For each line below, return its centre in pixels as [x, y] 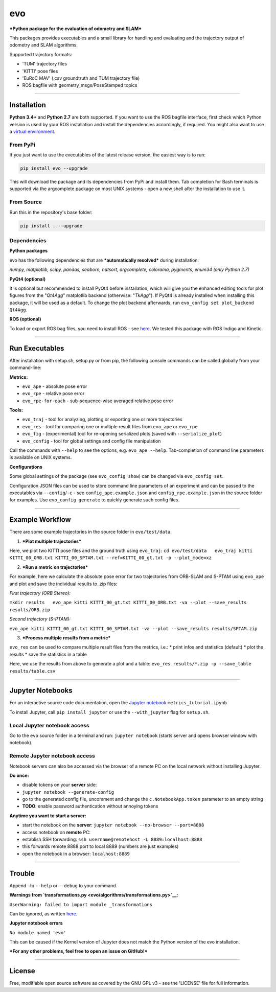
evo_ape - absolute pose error [55, 386]
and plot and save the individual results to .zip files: [63, 584]
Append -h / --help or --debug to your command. [63, 885]
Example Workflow [40, 520]
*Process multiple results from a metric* [66, 638]
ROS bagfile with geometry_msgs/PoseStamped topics [80, 85]
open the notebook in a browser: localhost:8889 [76, 853]
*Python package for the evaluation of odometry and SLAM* [76, 29]
